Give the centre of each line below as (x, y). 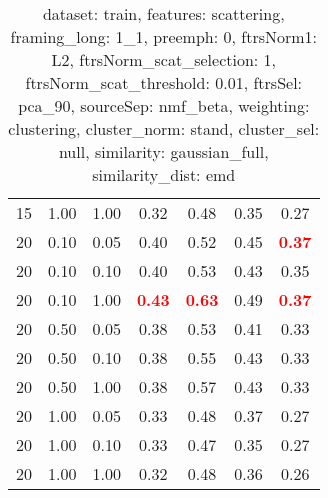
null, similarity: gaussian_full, (163, 151)
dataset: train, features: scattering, (163, 13)
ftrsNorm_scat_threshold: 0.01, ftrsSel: (164, 82)
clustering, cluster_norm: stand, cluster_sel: (164, 128)
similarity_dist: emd (164, 174)
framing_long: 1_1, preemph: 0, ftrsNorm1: (164, 36)
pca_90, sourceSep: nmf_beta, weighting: (164, 105)
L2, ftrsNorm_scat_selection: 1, (164, 59)
